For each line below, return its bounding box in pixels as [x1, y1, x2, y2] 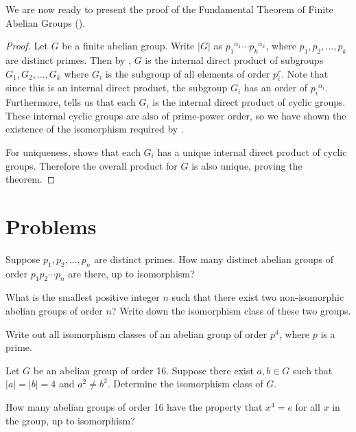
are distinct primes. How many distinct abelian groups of [94, 251, 334, 266]
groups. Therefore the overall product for [5, 158, 178, 172]
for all [295, 400, 320, 414]
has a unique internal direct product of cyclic [157, 144, 347, 159]
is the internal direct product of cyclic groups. [152, 95, 346, 109]
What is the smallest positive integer [5, 290, 160, 304]
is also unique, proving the [191, 158, 302, 172]
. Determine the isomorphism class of [107, 376, 263, 391]
